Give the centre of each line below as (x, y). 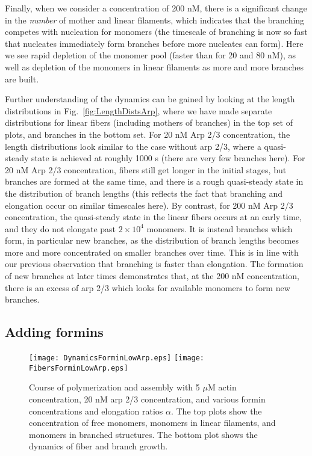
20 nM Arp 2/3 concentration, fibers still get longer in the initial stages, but (146, 169)
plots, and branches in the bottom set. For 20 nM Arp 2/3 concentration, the (148, 134)
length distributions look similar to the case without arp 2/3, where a (133, 146)
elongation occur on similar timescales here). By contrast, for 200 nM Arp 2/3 (149, 205)
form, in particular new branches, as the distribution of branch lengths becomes (152, 240)
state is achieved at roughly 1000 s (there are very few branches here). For (168, 158)
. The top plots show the (216, 411)
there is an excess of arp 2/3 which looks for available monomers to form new (148, 287)
